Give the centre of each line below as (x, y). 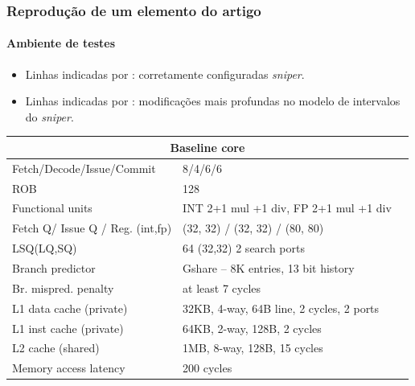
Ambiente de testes (61, 43)
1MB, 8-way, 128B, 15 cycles (253, 348)
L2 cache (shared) (56, 348)
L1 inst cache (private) (68, 328)
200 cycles (207, 368)
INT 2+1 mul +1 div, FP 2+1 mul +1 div (287, 208)
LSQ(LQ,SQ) (45, 248)
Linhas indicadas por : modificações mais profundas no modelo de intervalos (213, 101)
